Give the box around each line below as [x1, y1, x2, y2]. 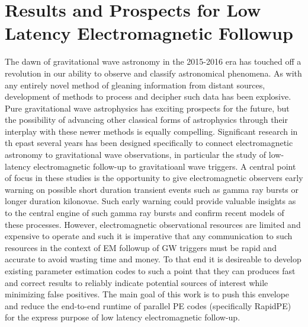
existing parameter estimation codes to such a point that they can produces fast [5, 265, 296, 277]
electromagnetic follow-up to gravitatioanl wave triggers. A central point [33, 160, 296, 172]
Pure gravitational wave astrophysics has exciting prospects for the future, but [5, 101, 290, 114]
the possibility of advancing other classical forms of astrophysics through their [5, 113, 288, 126]
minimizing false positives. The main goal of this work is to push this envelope [5, 288, 290, 300]
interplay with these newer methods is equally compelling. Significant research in [5, 125, 298, 137]
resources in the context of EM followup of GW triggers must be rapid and [5, 241, 277, 253]
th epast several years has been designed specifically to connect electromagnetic [5, 136, 293, 149]
